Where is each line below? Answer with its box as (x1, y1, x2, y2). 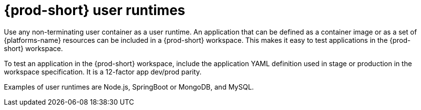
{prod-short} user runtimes (4, 2, 186, 18)
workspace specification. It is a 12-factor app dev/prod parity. (4, 67, 202, 76)
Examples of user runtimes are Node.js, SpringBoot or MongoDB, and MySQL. (4, 82, 254, 91)
